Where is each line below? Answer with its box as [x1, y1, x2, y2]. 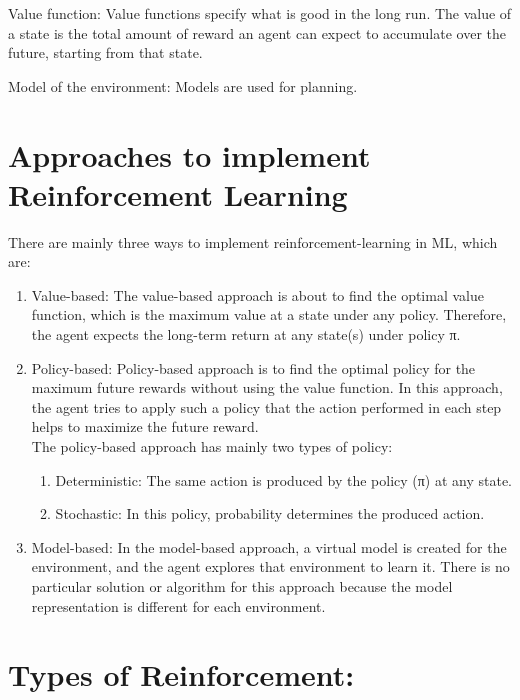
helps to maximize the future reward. [31, 416, 259, 437]
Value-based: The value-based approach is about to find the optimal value [31, 284, 484, 305]
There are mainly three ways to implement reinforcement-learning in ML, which [8, 231, 498, 252]
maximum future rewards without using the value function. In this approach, [31, 377, 503, 398]
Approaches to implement [8, 134, 371, 175]
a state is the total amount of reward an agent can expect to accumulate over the [8, 22, 506, 43]
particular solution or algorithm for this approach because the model [31, 576, 453, 596]
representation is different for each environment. [31, 595, 326, 616]
